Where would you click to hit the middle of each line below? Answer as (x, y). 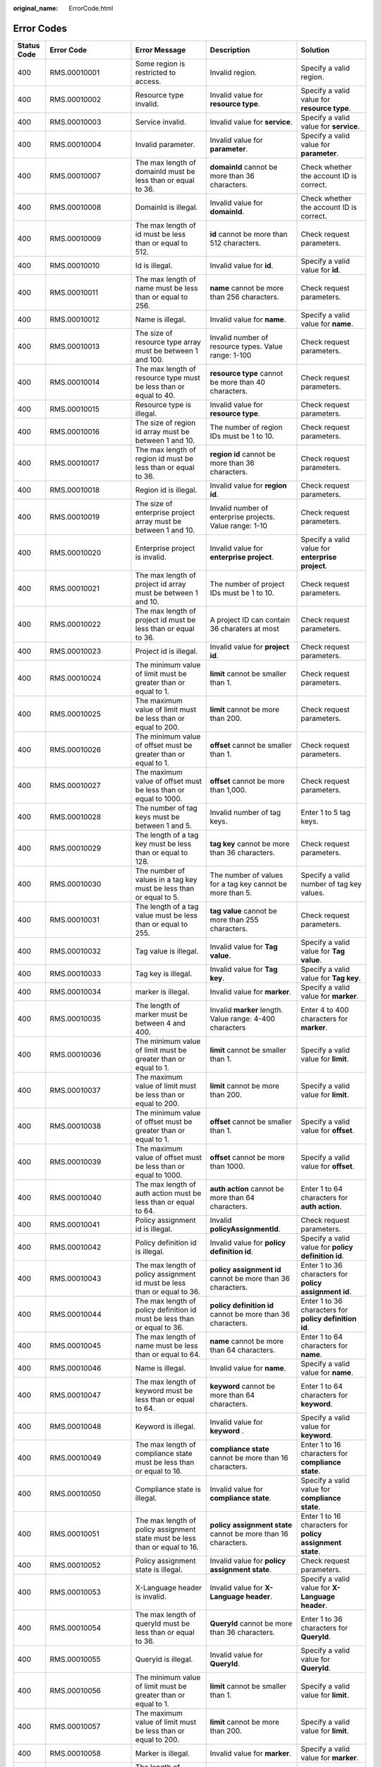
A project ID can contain (250, 620)
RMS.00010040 (75, 1197)
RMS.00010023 (75, 651)
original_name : (36, 8)
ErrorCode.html (91, 8)
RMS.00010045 (75, 1345)
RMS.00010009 (75, 238)
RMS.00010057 (75, 1726)
